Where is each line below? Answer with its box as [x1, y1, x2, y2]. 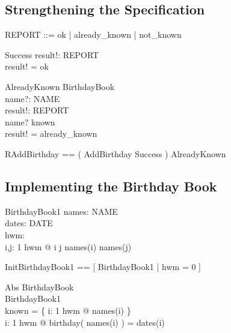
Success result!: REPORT [5, 48, 99, 61]
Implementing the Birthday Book [5, 176, 217, 195]
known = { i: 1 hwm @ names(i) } [5, 304, 131, 316]
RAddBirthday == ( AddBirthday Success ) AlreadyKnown [5, 147, 226, 160]
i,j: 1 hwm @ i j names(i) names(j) [5, 240, 132, 253]
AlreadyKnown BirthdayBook [5, 80, 115, 92]
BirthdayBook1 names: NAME [5, 205, 118, 217]
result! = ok [5, 60, 49, 73]
